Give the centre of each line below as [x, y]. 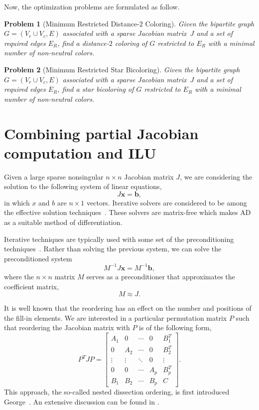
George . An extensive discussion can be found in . [82, 401]
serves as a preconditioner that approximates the [161, 276]
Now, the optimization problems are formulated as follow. [92, 6]
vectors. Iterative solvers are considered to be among [167, 202]
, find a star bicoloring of [96, 89]
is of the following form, [175, 327]
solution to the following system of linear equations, [83, 186]
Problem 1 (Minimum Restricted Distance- [72, 23]
